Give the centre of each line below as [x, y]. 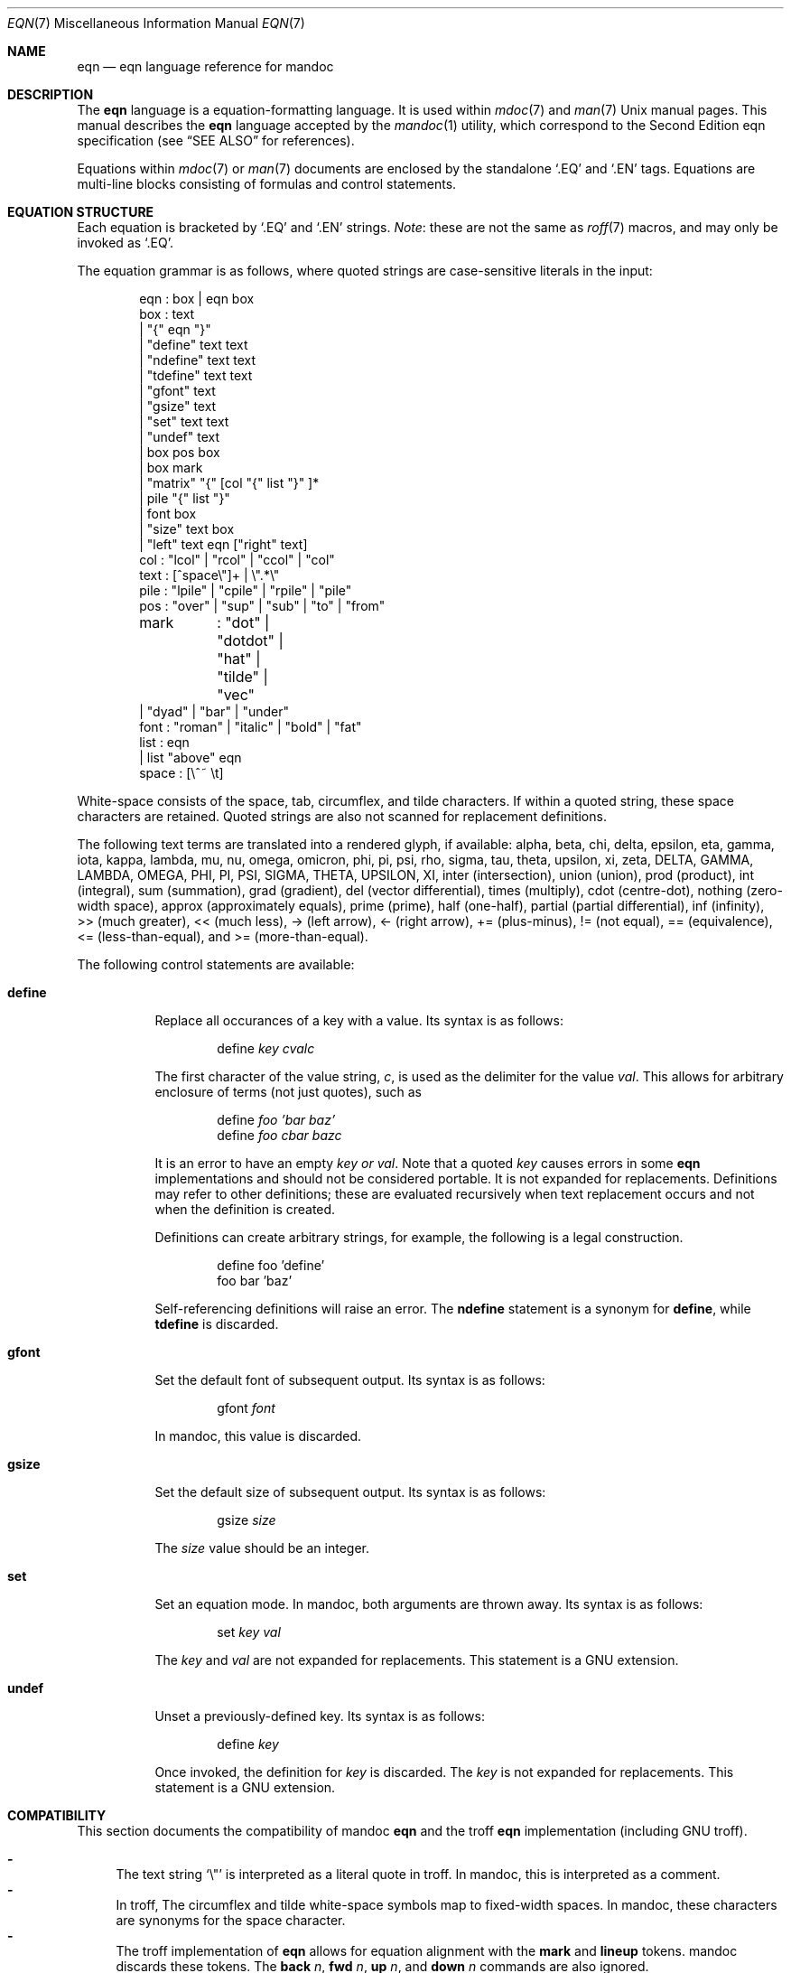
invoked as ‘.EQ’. [125, 243]
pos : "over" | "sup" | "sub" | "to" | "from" [262, 606]
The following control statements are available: [216, 964]
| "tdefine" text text [196, 375]
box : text [167, 314]
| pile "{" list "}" [185, 498]
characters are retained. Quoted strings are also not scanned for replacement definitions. [342, 816]
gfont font [246, 1408]
